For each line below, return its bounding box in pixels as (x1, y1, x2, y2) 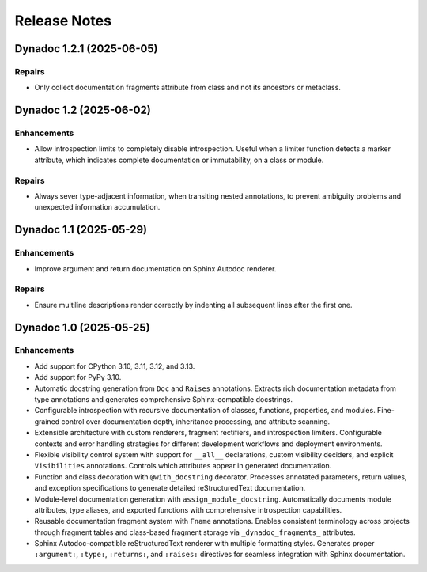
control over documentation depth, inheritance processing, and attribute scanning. (61, 416, 331, 426)
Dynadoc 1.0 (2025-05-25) (14, 320, 150, 334)
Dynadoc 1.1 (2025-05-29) (14, 223, 148, 237)
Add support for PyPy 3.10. (34, 373, 122, 382)
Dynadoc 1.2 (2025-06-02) (14, 104, 152, 117)
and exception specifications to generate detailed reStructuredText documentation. (34, 483, 306, 493)
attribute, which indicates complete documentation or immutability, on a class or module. (34, 155, 324, 165)
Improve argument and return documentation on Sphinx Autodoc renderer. (34, 263, 277, 273)
